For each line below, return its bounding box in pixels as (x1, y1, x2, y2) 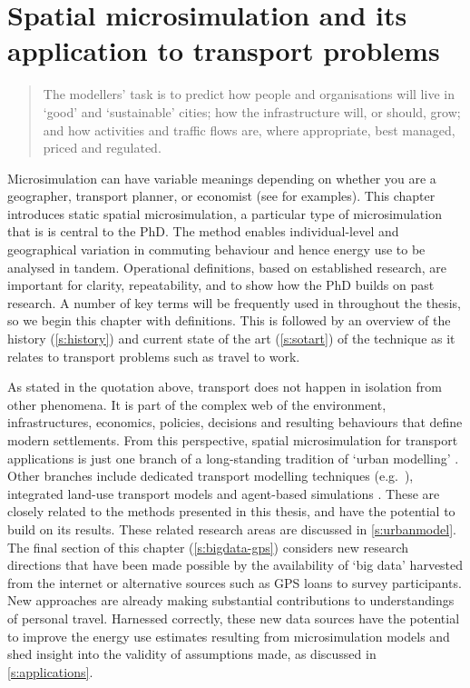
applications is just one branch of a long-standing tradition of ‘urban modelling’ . (7, 448, 459, 467)
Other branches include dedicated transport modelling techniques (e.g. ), (7, 466, 414, 485)
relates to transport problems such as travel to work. (7, 346, 300, 365)
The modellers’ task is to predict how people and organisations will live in (43, 85, 455, 104)
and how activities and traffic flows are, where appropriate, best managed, (43, 120, 455, 139)
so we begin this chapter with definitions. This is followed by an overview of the (7, 311, 451, 330)
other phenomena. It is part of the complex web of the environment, (7, 394, 387, 414)
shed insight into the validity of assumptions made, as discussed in (7, 644, 377, 663)
